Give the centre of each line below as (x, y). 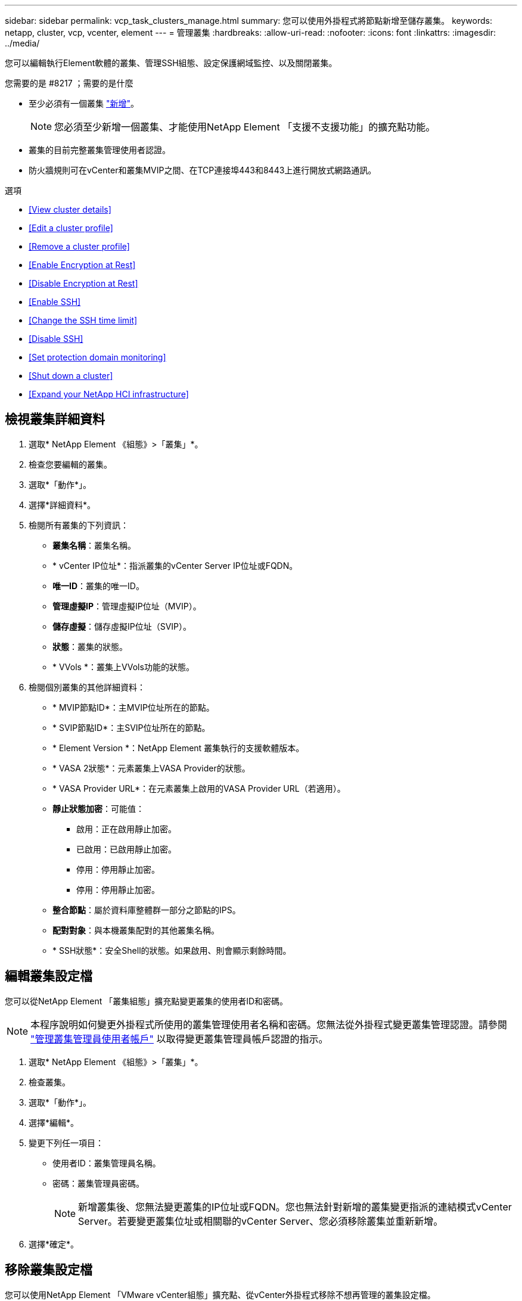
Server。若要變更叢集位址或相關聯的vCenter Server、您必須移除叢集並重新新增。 (261, 1221)
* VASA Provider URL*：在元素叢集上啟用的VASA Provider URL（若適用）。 (199, 788)
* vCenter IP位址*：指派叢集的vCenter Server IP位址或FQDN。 (175, 565)
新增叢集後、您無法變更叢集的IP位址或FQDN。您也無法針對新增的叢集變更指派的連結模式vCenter (295, 1207)
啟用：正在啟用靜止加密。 (126, 829)
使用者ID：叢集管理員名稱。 (107, 1163)
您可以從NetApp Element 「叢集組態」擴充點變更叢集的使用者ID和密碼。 (147, 1001)
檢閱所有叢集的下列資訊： (79, 525)
